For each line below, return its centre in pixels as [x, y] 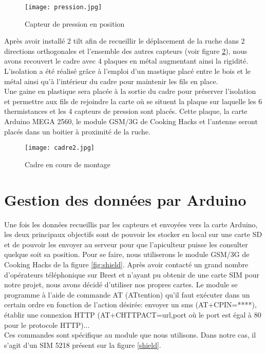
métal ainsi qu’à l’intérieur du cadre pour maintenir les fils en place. [111, 81]
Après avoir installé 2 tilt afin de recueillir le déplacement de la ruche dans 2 [125, 41]
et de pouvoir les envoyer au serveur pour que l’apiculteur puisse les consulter [126, 244]
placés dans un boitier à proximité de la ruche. [77, 131]
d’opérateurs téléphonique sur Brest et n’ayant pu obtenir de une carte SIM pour [132, 274]
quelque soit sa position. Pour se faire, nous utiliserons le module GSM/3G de [127, 254]
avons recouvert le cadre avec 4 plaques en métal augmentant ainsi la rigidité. [126, 61]
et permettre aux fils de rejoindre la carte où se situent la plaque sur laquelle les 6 [133, 101]
